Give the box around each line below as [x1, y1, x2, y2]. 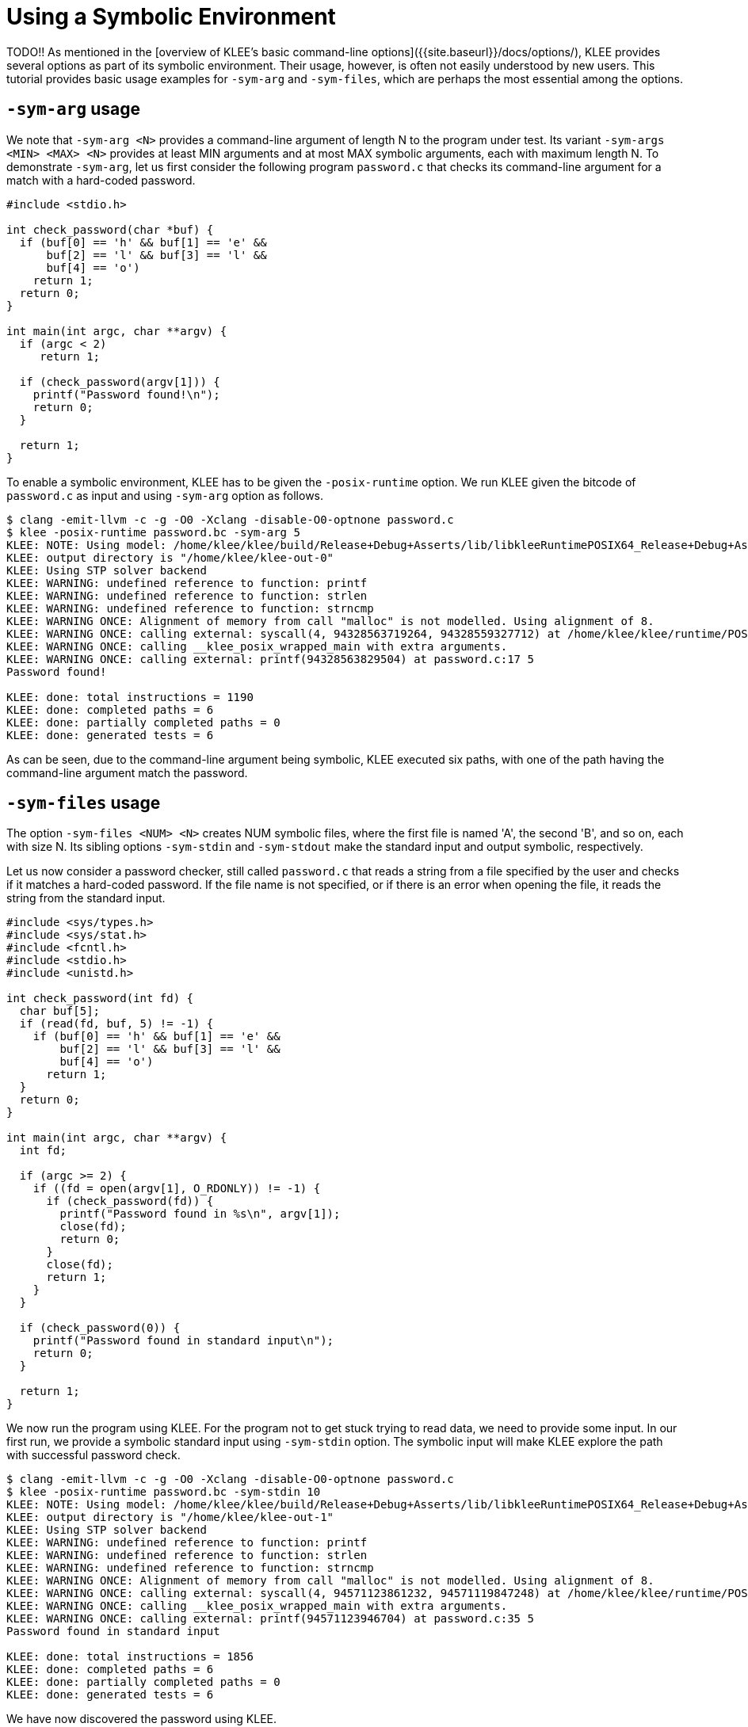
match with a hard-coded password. [6, 173, 196, 187]
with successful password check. [6, 1448, 181, 1462]
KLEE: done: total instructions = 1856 [6, 1650, 254, 1664]
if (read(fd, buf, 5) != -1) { [19, 1017, 214, 1031]
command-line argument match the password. [6, 765, 248, 780]
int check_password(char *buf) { [6, 223, 214, 236]
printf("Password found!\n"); [32, 387, 220, 401]
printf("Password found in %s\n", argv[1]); [59, 1207, 341, 1221]
